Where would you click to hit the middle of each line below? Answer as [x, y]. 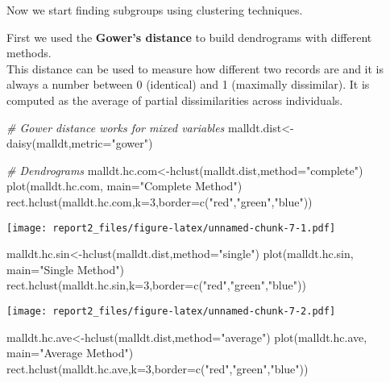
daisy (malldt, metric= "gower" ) [80, 143]
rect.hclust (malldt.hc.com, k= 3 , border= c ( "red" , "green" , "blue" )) [160, 201]
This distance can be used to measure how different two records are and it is [195, 68]
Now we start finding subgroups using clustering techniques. [155, 10]
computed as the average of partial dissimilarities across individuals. [175, 100]
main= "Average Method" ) [70, 353]
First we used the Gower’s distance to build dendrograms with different [189, 37]
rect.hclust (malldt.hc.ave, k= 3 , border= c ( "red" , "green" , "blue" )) [158, 368]
